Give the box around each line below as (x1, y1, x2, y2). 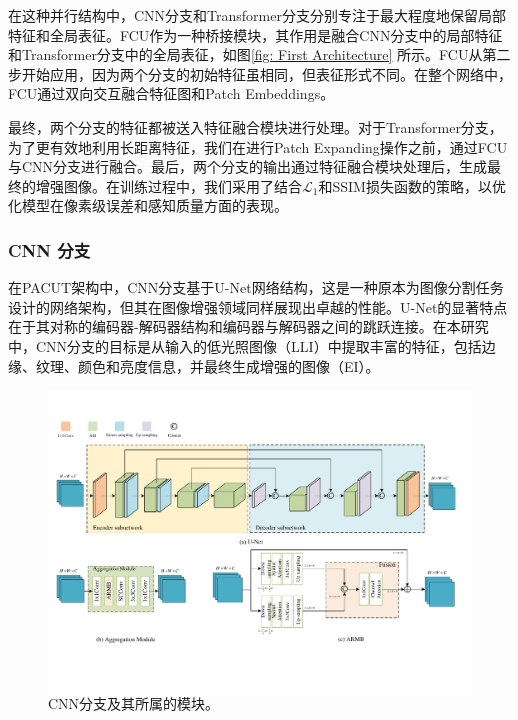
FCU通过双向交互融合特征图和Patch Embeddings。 (8, 83, 335, 104)
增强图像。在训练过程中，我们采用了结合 (35, 175, 302, 196)
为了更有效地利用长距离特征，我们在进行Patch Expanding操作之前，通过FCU (8, 136, 508, 157)
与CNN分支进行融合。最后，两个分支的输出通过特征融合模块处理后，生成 (8, 156, 488, 177)
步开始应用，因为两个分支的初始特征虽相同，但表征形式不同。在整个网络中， (8, 63, 512, 84)
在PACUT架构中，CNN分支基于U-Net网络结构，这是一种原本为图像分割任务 (8, 277, 504, 298)
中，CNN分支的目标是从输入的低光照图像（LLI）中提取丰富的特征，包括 (8, 335, 482, 356)
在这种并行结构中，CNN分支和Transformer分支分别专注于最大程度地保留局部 (8, 5, 506, 25)
